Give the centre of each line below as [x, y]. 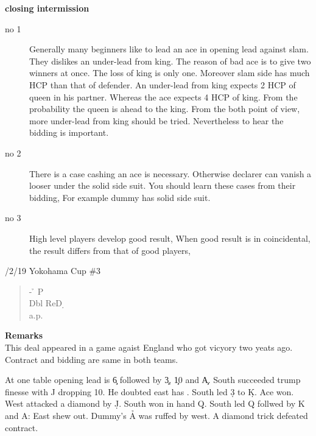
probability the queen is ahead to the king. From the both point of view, [165, 109]
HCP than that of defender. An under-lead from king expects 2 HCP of [163, 84]
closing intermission [47, 8]
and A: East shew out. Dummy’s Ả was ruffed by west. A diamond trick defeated [156, 416]
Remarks [24, 335]
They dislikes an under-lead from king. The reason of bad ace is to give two [170, 61]
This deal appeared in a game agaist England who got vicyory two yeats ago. [149, 347]
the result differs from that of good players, [110, 250]
